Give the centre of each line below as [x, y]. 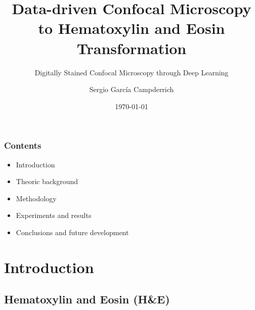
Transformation [132, 48]
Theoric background [47, 181]
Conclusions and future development [72, 232]
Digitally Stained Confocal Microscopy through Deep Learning [132, 72]
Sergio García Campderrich [132, 89]
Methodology [36, 198]
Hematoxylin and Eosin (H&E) [87, 299]
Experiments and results [54, 215]
